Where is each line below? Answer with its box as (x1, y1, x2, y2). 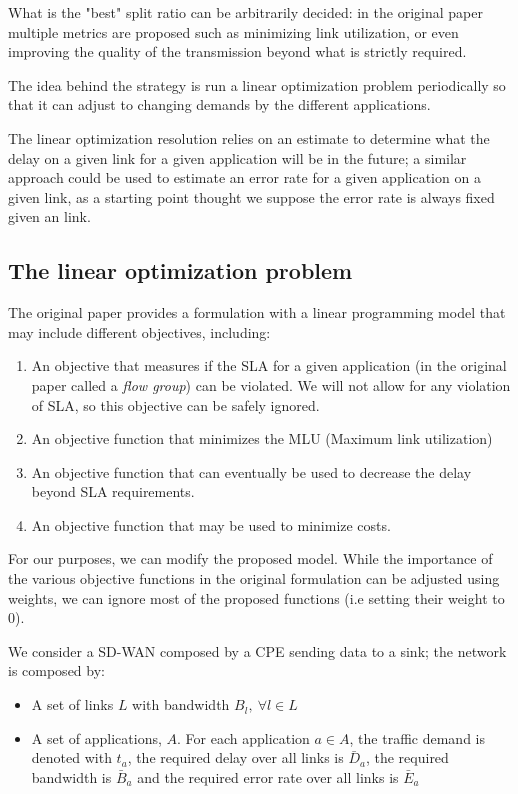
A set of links (31, 694, 114, 715)
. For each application (177, 727, 310, 748)
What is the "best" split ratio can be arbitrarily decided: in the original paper (8, 2, 483, 22)
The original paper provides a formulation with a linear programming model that (8, 302, 506, 323)
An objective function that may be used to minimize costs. (31, 514, 391, 535)
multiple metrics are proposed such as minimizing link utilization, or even (8, 21, 459, 42)
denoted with (31, 747, 112, 768)
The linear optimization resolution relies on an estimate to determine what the (8, 127, 490, 148)
